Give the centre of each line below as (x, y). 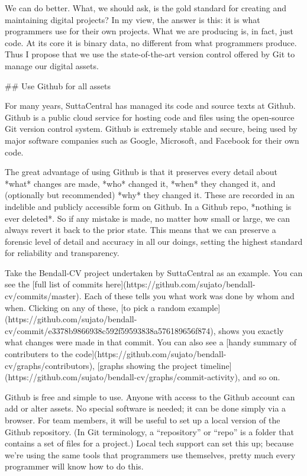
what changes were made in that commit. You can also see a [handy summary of (151, 342)
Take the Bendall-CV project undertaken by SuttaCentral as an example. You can (154, 272)
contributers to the (39, 354)
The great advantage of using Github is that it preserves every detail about (141, 172)
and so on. (261, 377)
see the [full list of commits (54, 284)
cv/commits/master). (43, 296)
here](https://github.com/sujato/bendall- (180, 284)
